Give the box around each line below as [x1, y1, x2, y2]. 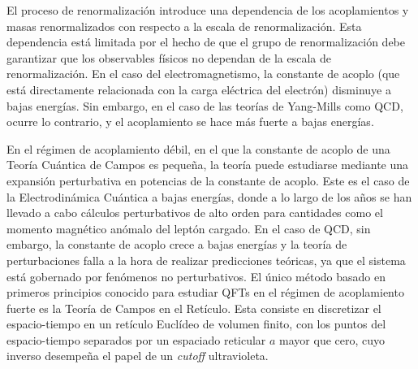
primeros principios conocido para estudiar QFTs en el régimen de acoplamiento [6, 284, 404, 301]
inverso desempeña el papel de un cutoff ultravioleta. [6, 347, 269, 364]
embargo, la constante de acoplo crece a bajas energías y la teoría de [6, 236, 347, 253]
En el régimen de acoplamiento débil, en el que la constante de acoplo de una [6, 140, 390, 157]
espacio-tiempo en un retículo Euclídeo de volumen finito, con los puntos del [6, 315, 386, 332]
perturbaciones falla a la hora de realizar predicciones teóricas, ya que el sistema [6, 251, 406, 268]
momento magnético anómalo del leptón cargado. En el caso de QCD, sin [6, 219, 371, 237]
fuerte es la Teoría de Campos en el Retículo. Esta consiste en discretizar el [6, 299, 381, 316]
